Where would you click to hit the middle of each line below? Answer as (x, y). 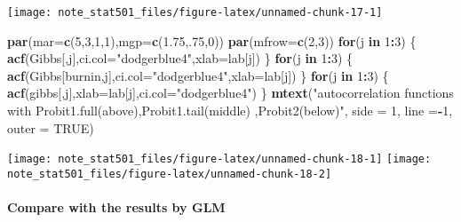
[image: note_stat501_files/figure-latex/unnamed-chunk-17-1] (195, 12)
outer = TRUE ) (51, 127)
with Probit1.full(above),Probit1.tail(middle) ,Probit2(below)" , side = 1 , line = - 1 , (230, 111)
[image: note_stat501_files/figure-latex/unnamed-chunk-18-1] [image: (219, 159)
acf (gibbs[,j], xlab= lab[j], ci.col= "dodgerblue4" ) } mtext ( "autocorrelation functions (230, 93)
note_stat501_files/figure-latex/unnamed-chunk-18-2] (170, 174)
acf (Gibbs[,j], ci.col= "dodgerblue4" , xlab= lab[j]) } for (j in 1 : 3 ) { (180, 58)
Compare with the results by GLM (116, 207)
